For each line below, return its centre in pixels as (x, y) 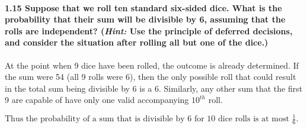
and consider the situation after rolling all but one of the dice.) (137, 42)
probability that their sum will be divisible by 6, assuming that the (145, 19)
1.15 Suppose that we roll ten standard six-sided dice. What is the (143, 7)
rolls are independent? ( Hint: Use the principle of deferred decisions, (149, 30)
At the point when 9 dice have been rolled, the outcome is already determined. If (152, 65)
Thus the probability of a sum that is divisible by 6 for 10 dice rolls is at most (147, 119)
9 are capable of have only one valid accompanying (97, 100)
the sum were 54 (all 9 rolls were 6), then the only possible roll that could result (151, 77)
